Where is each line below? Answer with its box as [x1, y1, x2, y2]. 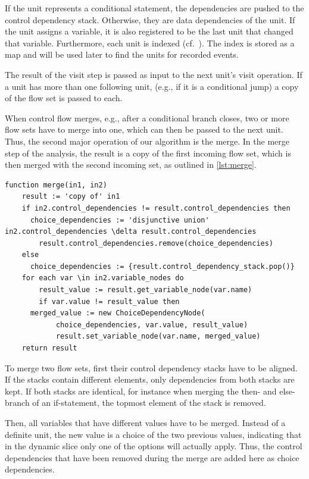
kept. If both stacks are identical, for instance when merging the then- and [5, 384, 277, 397]
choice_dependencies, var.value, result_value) [55, 320, 248, 329]
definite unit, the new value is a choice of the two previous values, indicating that [5, 428, 302, 440]
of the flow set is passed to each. [5, 92, 123, 104]
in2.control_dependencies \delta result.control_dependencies [5, 227, 257, 236]
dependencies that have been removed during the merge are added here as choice [5, 451, 299, 464]
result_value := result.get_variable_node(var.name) [39, 286, 252, 295]
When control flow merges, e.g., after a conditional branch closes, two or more [5, 111, 289, 124]
